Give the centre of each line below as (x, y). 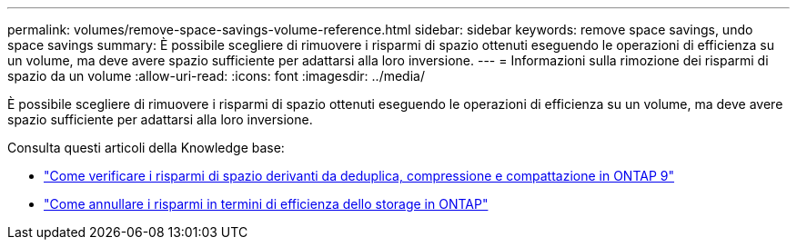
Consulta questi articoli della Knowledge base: (146, 148)
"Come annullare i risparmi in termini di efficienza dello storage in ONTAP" (266, 204)
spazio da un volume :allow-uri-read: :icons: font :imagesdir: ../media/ (216, 76)
